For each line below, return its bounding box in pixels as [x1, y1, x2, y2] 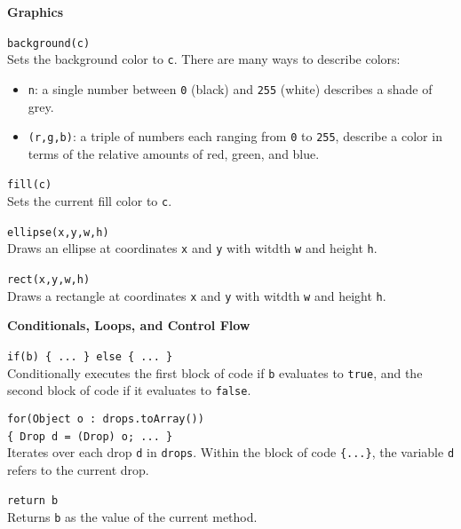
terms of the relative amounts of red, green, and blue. [28, 144, 320, 162]
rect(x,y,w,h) [7, 273, 91, 287]
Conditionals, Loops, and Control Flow [7, 316, 250, 335]
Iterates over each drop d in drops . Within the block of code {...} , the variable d [7, 443, 455, 462]
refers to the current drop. [7, 460, 149, 478]
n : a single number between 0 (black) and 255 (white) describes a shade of [28, 79, 433, 98]
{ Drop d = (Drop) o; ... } [7, 430, 173, 443]
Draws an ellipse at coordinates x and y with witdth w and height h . [7, 239, 378, 257]
